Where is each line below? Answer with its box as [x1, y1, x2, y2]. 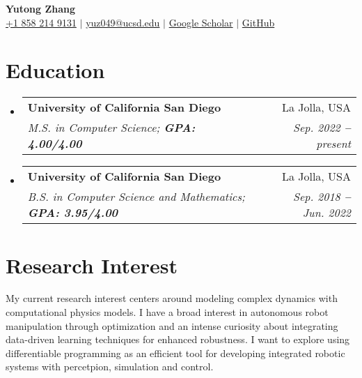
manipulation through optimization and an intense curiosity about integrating [6, 318, 338, 333]
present [316, 135, 351, 152]
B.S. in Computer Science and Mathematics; [27, 188, 245, 205]
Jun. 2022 [302, 204, 351, 221]
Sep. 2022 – [292, 119, 351, 136]
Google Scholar [168, 15, 233, 29]
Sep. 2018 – [292, 188, 351, 205]
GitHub [242, 15, 275, 29]
